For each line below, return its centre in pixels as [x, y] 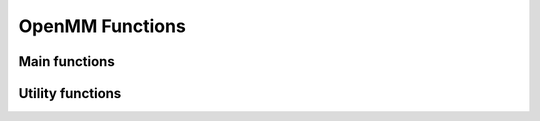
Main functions [66, 61]
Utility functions [70, 93]
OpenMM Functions [102, 26]
